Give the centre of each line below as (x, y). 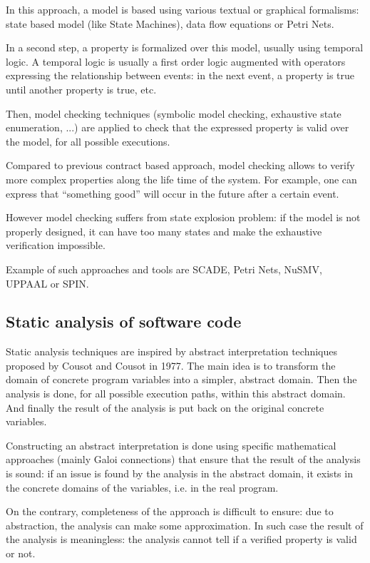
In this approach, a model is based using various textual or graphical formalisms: (183, 9)
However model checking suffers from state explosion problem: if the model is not (183, 217)
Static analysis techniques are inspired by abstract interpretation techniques (172, 351)
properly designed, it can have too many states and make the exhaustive (164, 231)
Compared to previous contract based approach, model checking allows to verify (180, 165)
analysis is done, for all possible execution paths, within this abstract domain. (176, 394)
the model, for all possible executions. (88, 141)
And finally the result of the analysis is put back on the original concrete (165, 407)
